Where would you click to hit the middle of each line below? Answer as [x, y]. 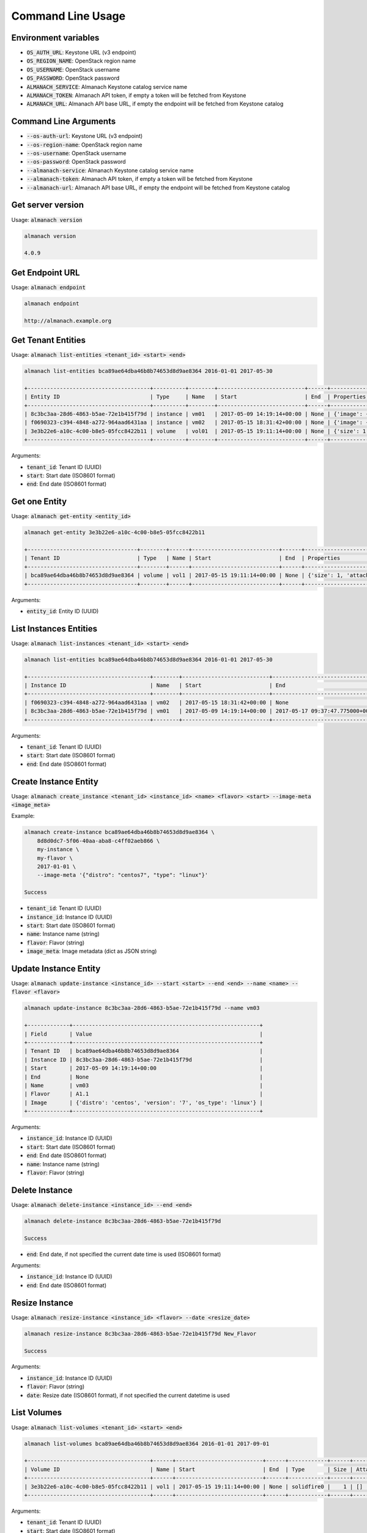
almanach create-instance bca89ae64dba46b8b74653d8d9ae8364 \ [119, 832]
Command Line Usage [68, 16]
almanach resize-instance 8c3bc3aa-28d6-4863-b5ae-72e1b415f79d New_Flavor [140, 1333]
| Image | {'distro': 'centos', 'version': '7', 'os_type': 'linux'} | [143, 1103]
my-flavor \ [55, 858]
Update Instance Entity [56, 969]
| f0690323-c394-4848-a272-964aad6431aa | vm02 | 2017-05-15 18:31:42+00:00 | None [156, 702]
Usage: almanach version [47, 220]
